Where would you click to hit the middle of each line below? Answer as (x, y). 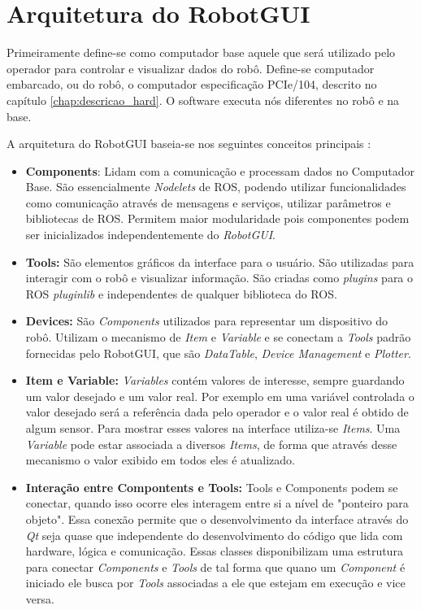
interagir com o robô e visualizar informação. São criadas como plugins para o (219, 278)
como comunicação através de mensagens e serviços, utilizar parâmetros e (208, 202)
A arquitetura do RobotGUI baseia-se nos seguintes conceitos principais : (189, 144)
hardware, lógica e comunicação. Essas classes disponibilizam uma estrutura (214, 551)
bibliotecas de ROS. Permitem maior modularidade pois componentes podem (217, 218)
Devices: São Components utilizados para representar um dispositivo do (206, 321)
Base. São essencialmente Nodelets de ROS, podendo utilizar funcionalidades (216, 187)
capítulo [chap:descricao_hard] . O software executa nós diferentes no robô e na (203, 100)
